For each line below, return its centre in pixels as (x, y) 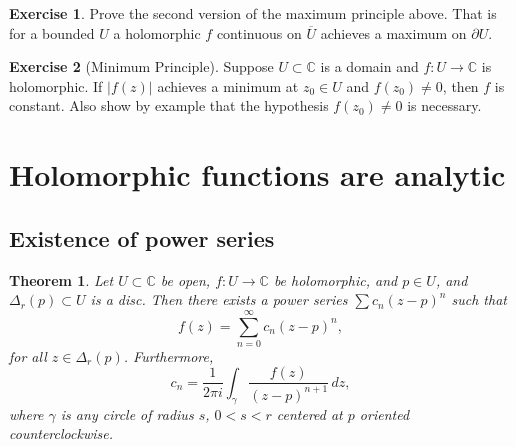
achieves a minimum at (228, 85)
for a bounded (52, 32)
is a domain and (369, 66)
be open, (185, 279)
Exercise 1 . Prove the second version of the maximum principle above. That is (253, 13)
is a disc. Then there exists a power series (219, 299)
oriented (384, 413)
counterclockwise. (61, 433)
